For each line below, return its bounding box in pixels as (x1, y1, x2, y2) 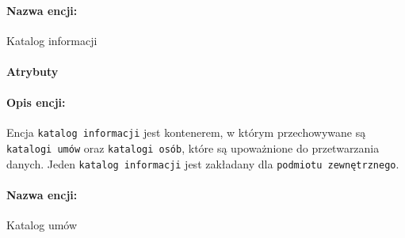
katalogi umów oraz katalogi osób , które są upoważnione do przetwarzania (6, 140, 380, 157)
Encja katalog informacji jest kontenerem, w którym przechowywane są (6, 124, 366, 141)
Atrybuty (6, 62, 59, 79)
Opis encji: (6, 94, 66, 111)
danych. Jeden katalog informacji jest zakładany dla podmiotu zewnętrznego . (6, 155, 399, 172)
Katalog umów (6, 217, 78, 233)
